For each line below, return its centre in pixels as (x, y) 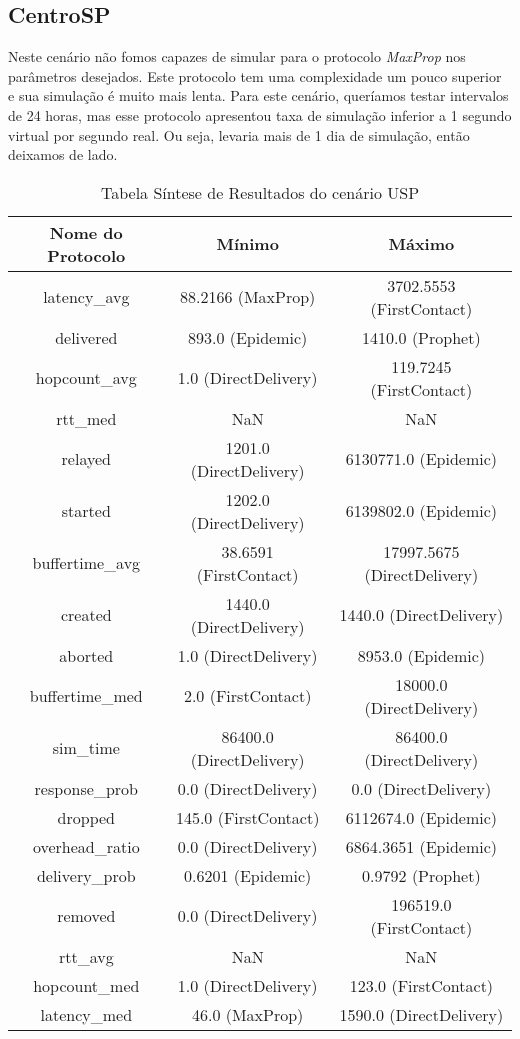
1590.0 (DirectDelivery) (421, 1014)
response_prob (86, 788)
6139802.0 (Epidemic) (421, 511)
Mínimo (247, 244)
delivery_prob (86, 875)
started (86, 511)
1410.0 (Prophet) (421, 337)
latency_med (86, 1014)
